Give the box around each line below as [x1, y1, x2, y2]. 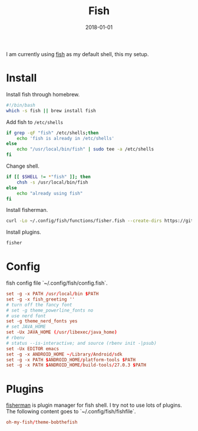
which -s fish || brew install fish [6, 107, 96, 113]
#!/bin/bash [6, 102, 35, 108]
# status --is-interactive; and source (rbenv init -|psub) [6, 340, 157, 346]
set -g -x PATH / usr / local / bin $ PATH [6, 291, 99, 297]
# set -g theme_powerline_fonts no [6, 307, 94, 314]
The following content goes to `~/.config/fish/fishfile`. [6, 408, 136, 415]
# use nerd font [6, 313, 46, 319]
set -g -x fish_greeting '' [6, 296, 75, 302]
